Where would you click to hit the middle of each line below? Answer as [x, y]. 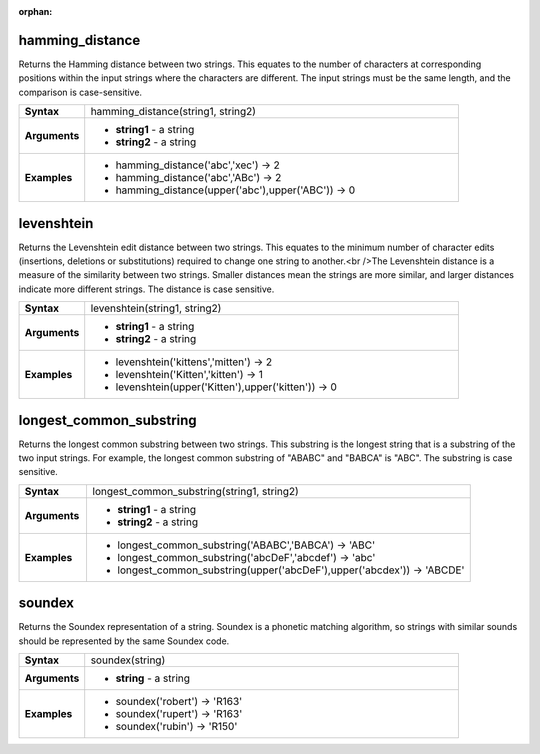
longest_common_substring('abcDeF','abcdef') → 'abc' [246, 557]
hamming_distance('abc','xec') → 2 [197, 165]
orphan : [35, 11]
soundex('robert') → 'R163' [179, 702]
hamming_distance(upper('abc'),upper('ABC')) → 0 [235, 190]
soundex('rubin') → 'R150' [176, 727]
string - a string [152, 678]
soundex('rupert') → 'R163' [179, 714]
